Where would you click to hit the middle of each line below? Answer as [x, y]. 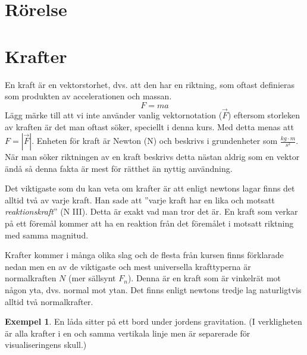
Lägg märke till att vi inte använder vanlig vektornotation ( [114, 114]
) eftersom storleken [264, 114]
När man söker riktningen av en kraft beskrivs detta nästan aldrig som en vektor [152, 157]
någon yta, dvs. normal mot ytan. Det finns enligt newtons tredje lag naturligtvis [153, 290]
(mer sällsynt [92, 278]
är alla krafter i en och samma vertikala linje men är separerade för [128, 333]
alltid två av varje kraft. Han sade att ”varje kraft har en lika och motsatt [140, 200]
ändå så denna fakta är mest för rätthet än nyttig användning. [119, 168]
